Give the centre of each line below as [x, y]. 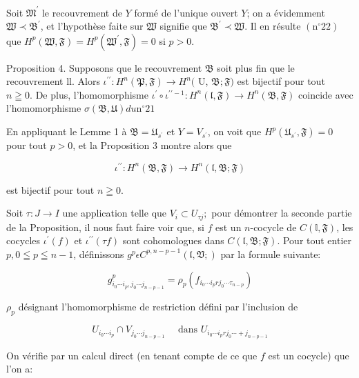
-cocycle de [273, 227]
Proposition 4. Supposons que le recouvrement [104, 67]
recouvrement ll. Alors [53, 81]
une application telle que [115, 213]
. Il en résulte [273, 26]
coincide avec [326, 94]
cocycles [23, 240]
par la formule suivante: [271, 253]
